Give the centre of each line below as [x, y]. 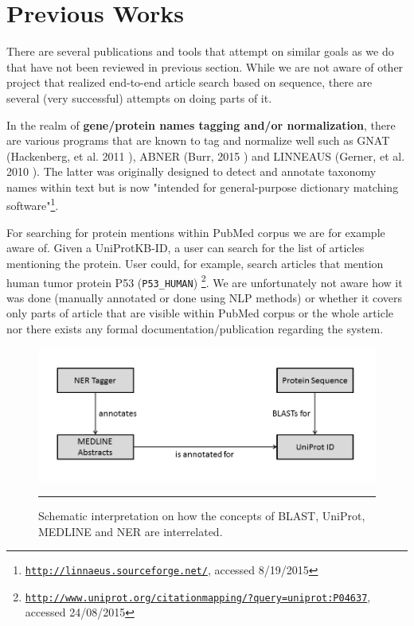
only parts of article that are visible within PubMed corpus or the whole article [200, 313]
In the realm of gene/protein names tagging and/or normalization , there [201, 124]
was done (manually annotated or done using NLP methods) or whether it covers [205, 297]
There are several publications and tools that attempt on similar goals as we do [200, 51]
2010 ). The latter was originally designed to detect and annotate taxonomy [191, 171]
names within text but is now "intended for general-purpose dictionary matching [203, 187]
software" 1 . [33, 204]
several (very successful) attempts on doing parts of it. [139, 97]
